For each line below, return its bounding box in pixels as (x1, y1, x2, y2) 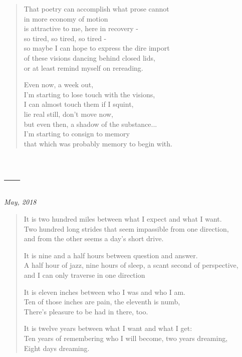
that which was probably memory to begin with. (24, 138, 172, 148)
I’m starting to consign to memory (24, 128, 130, 139)
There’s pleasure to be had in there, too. (24, 306, 148, 316)
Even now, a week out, (24, 79, 94, 90)
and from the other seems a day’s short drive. (24, 233, 164, 244)
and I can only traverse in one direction (24, 270, 145, 280)
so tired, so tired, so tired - (24, 33, 107, 43)
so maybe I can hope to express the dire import (24, 43, 170, 53)
